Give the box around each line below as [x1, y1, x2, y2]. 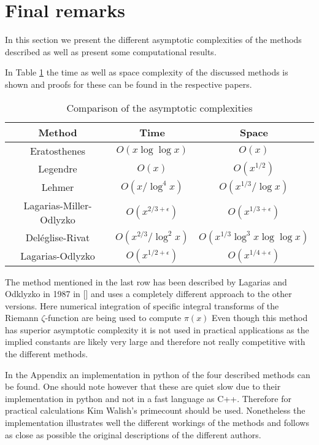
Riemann [5, 311, 39, 324]
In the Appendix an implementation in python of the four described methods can [5, 368, 310, 381]
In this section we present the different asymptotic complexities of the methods [5, 33, 302, 46]
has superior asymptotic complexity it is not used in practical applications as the [5, 323, 309, 336]
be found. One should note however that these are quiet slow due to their [5, 380, 281, 393]
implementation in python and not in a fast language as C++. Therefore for [5, 392, 291, 404]
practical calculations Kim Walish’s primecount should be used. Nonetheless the [5, 404, 306, 417]
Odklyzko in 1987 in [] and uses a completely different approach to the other [5, 287, 292, 300]
